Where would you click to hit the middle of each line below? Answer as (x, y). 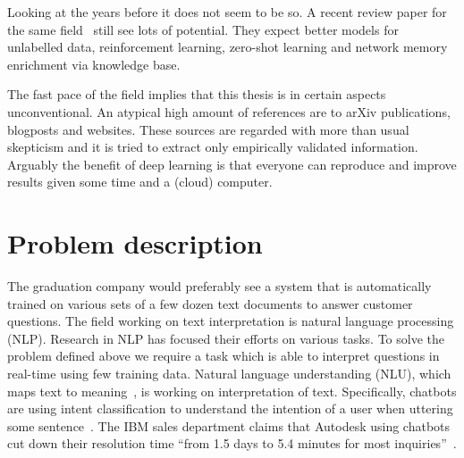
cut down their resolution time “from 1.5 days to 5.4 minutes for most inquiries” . (232, 443)
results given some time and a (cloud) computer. (140, 182)
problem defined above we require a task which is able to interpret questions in (224, 356)
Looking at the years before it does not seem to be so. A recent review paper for (227, 12)
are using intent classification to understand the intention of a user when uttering (230, 408)
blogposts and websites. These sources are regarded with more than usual (208, 129)
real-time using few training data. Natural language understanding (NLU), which (229, 374)
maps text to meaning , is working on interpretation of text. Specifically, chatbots (232, 391)
